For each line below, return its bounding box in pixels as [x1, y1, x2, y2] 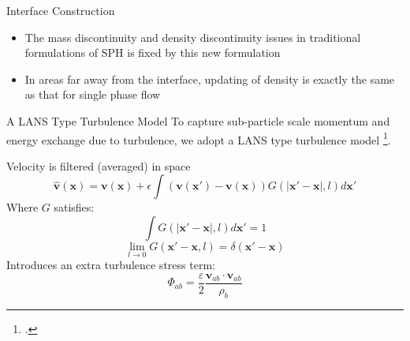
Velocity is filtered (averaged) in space [6, 157, 191, 174]
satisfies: [54, 199, 95, 215]
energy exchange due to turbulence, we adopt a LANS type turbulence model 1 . [6, 129, 391, 148]
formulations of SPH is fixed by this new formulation [24, 44, 281, 61]
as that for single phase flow [24, 86, 161, 103]
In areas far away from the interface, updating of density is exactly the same [24, 70, 395, 87]
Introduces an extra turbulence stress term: [6, 257, 215, 273]
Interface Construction [6, 2, 115, 18]
